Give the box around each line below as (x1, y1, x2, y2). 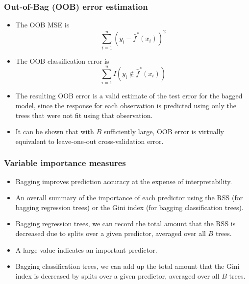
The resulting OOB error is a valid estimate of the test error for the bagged (15, 91, 243, 101)
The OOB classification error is (15, 55, 109, 66)
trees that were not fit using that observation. (15, 110, 153, 120)
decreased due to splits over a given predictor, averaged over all (15, 228, 206, 238)
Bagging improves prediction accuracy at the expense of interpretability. (15, 176, 232, 186)
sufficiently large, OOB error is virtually (103, 126, 224, 137)
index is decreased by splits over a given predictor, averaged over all (15, 270, 220, 281)
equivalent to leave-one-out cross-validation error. (15, 136, 164, 146)
